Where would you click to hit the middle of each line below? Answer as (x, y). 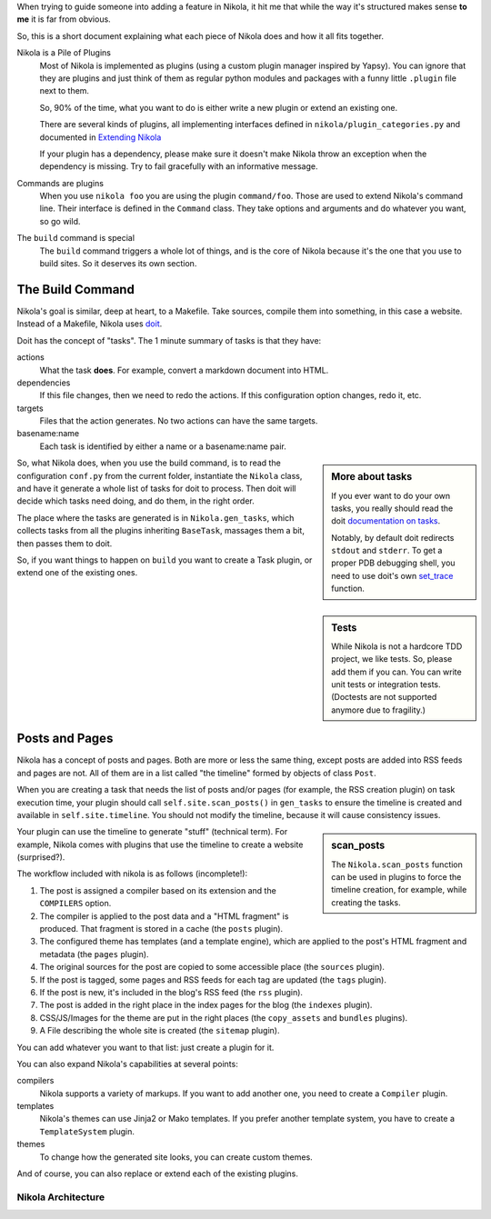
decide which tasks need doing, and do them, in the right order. (135, 501)
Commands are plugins (60, 183)
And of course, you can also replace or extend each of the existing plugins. (158, 1174)
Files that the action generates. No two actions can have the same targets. (179, 421)
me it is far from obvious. (64, 19)
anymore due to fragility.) (379, 710)
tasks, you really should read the (392, 508)
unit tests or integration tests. (386, 684)
